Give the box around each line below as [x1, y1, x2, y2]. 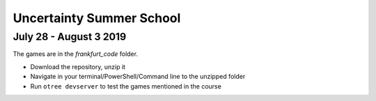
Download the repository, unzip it [30, 62, 125, 71]
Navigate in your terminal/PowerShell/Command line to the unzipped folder [30, 73, 246, 81]
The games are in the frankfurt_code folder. [13, 50, 139, 58]
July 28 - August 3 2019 [13, 30, 127, 43]
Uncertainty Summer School [13, 10, 181, 26]
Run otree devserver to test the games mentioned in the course [30, 82, 222, 90]
